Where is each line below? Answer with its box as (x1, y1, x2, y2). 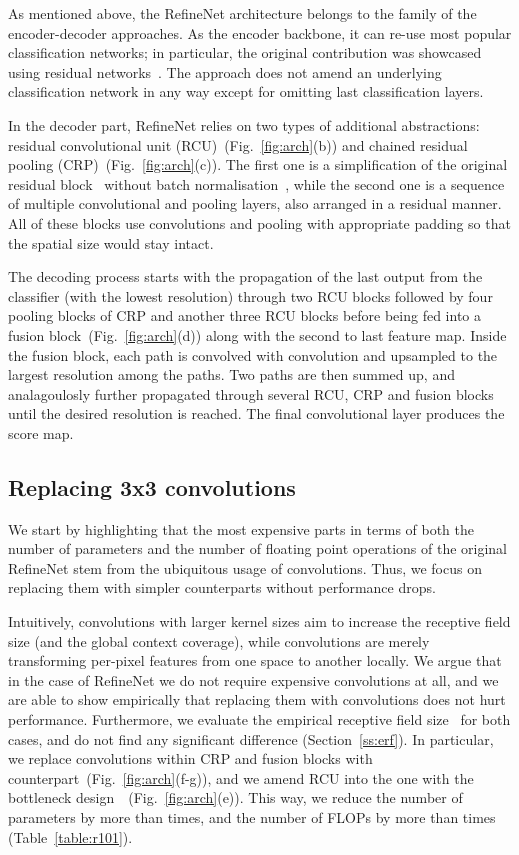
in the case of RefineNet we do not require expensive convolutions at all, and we (8, 669, 499, 690)
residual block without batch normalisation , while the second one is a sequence (8, 173, 505, 194)
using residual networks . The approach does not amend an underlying (8, 61, 442, 82)
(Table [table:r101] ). (8, 826, 133, 847)
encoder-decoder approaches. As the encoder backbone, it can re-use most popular (8, 22, 512, 43)
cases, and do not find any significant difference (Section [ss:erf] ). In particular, (8, 728, 494, 749)
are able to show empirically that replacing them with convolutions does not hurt (8, 689, 506, 710)
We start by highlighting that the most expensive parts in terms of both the (8, 518, 475, 539)
